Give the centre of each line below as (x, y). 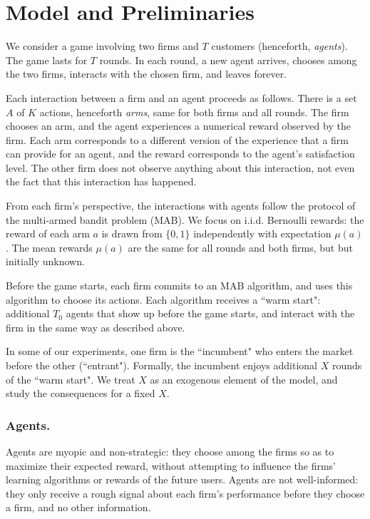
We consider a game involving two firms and (102, 46)
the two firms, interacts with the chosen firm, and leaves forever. (147, 74)
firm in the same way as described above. (96, 327)
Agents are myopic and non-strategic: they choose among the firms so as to (170, 451)
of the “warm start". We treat (71, 379)
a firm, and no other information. (78, 507)
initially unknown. (45, 261)
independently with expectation (262, 233)
